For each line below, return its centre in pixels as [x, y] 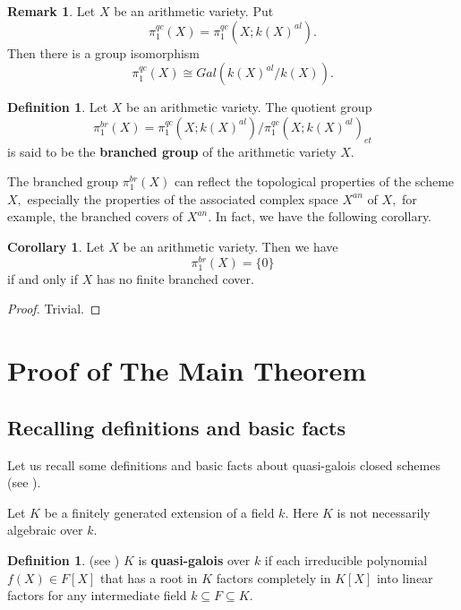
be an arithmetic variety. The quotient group [249, 107]
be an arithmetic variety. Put [194, 11]
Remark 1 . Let [51, 11]
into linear [405, 577]
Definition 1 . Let [58, 107]
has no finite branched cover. [175, 278]
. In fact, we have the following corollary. [320, 216]
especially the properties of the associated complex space [183, 198]
